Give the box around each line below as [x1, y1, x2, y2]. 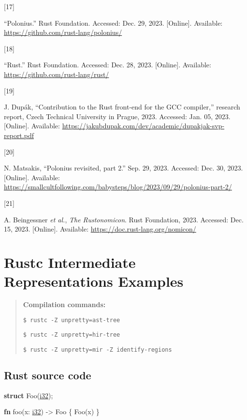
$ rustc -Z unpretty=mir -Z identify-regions [23, 346, 172, 353]
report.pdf [4, 130, 34, 140]
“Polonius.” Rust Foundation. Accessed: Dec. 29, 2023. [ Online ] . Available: [4, 17, 223, 28]
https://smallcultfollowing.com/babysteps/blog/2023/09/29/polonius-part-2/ [4, 182, 232, 192]
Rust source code [4, 367, 91, 382]
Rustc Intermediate [4, 252, 136, 272]
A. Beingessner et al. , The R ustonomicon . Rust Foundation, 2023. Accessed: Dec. [4, 214, 244, 224]
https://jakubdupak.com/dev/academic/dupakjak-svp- [62, 121, 225, 131]
